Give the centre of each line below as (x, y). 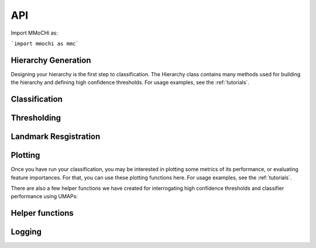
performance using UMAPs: (44, 196)
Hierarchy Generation (51, 60)
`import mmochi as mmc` (45, 43)
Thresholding (36, 118)
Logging (26, 232)
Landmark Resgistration (56, 137)
